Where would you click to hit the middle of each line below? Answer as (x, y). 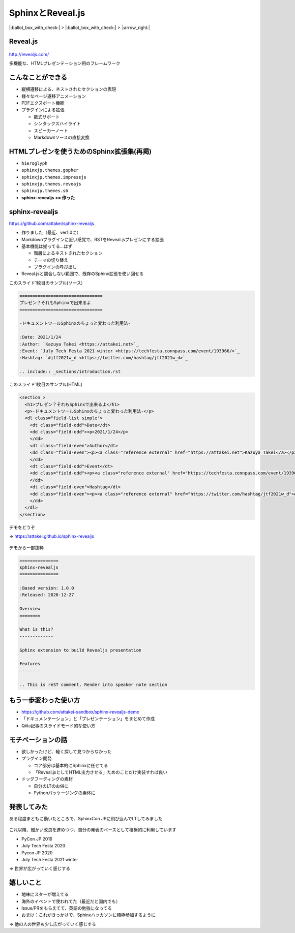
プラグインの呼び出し (55, 267)
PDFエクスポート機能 (43, 103)
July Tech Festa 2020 (44, 846)
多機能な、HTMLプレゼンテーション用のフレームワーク (65, 63)
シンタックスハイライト (57, 124)
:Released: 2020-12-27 (47, 595)
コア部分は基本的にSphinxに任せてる (71, 765)
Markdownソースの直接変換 (62, 137)
